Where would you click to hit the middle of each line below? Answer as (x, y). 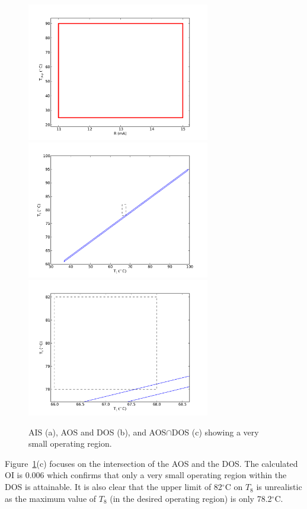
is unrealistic (279, 487)
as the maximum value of (51, 498)
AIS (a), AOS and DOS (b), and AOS (97, 432)
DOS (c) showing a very (215, 432)
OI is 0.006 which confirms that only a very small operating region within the (146, 475)
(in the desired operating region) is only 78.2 (191, 498)
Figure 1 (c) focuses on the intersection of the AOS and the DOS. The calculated (151, 463)
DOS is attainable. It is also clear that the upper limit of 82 (113, 487)
